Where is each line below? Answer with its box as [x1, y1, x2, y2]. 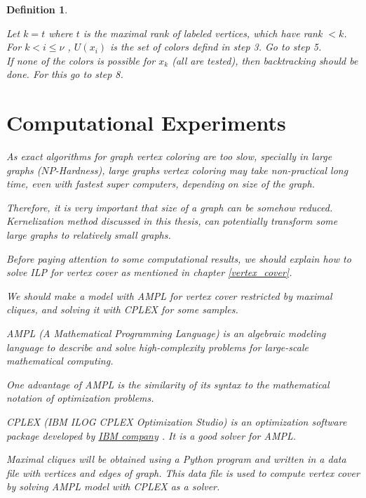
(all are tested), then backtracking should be [172, 53, 358, 67]
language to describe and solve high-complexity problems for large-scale [6, 339, 309, 354]
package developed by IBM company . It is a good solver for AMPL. [6, 428, 297, 443]
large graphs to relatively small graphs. [6, 228, 171, 242]
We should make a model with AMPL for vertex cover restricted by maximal [6, 288, 332, 303]
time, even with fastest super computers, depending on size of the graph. [6, 176, 315, 191]
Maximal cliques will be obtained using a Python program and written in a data [6, 452, 346, 466]
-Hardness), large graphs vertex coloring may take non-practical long [55, 162, 348, 177]
